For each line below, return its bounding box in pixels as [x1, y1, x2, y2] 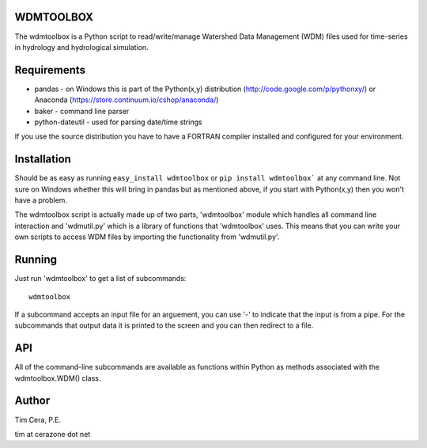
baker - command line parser [34, 106, 130, 116]
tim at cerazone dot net [14, 429, 91, 439]
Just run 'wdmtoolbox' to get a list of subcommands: [14, 274, 187, 283]
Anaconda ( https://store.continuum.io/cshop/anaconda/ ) [34, 95, 219, 104]
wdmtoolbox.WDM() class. [14, 373, 101, 383]
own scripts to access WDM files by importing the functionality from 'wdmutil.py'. [14, 232, 280, 241]
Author [14, 394, 51, 408]
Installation [14, 153, 71, 166]
